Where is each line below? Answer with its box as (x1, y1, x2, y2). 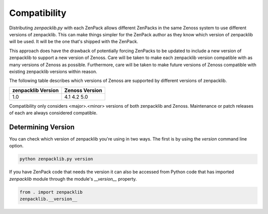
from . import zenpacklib (19, 189, 83, 195)
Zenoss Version (64, 87, 103, 94)
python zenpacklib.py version (19, 156, 93, 162)
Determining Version (9, 123, 75, 131)
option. (9, 143, 24, 149)
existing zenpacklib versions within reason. (9, 69, 97, 74)
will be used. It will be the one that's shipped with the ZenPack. (9, 39, 138, 45)
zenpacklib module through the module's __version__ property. (9, 176, 137, 182)
